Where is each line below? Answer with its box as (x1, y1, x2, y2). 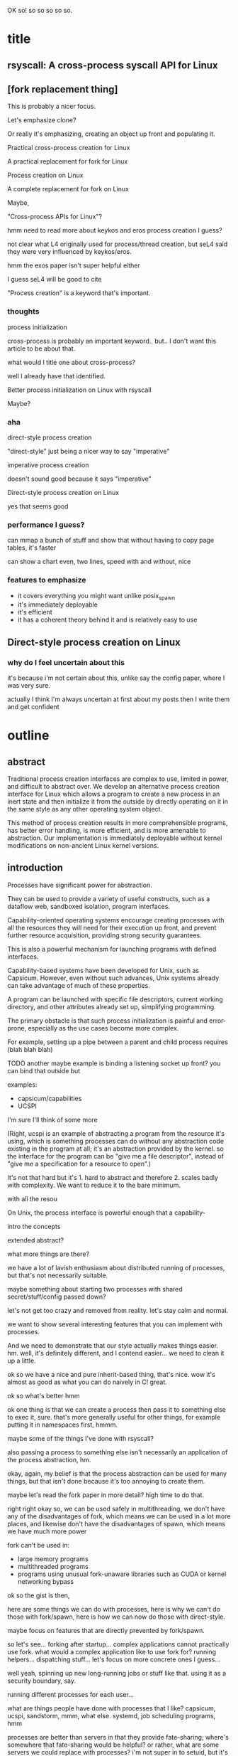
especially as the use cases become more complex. (28, 1023, 179, 1032)
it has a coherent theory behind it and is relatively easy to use (17, 615, 198, 624)
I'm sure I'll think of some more (7, 1115, 98, 1124)
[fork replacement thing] (7, 83, 118, 95)
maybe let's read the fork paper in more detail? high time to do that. (7, 1490, 204, 1499)
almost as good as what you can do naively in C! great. (7, 1378, 168, 1386)
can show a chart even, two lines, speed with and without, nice (7, 558, 191, 566)
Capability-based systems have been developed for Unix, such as (7, 966, 200, 974)
